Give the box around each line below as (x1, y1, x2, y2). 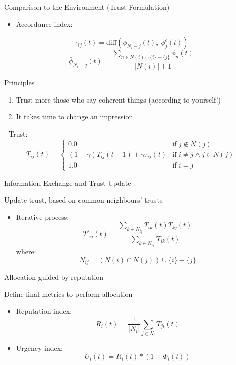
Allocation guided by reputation (4, 272, 104, 282)
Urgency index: (16, 343, 63, 353)
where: (16, 246, 36, 257)
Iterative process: (16, 211, 69, 222)
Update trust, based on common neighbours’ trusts (4, 194, 163, 205)
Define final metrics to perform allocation (4, 288, 133, 299)
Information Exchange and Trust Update (4, 177, 131, 188)
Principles (4, 77, 35, 88)
